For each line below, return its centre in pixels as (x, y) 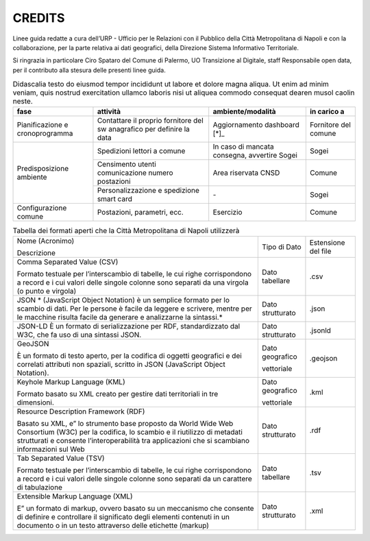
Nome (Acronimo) (46, 241)
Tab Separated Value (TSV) (61, 458)
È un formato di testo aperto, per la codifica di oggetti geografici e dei (129, 355)
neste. (23, 101)
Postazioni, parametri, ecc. (140, 213)
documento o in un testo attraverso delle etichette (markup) (113, 525)
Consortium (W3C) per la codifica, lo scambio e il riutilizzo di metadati (130, 432)
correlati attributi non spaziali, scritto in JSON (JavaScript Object (121, 364)
